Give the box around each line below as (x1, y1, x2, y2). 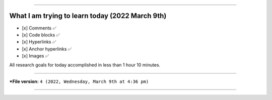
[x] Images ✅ (22, 53, 49, 59)
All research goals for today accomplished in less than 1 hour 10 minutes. (9, 62, 161, 68)
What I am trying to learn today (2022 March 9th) (9, 11, 167, 20)
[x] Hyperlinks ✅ (22, 39, 56, 45)
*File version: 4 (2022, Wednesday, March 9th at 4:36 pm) (9, 78, 149, 84)
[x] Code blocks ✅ (22, 31, 60, 37)
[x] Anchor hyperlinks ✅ (22, 45, 72, 52)
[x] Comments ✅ (22, 25, 56, 31)
